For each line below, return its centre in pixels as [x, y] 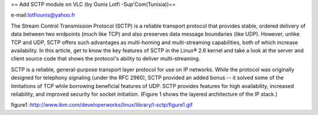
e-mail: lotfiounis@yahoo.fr [43, 15]
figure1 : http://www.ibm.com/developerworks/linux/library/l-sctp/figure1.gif [102, 105]
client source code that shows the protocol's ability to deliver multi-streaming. [105, 59]
